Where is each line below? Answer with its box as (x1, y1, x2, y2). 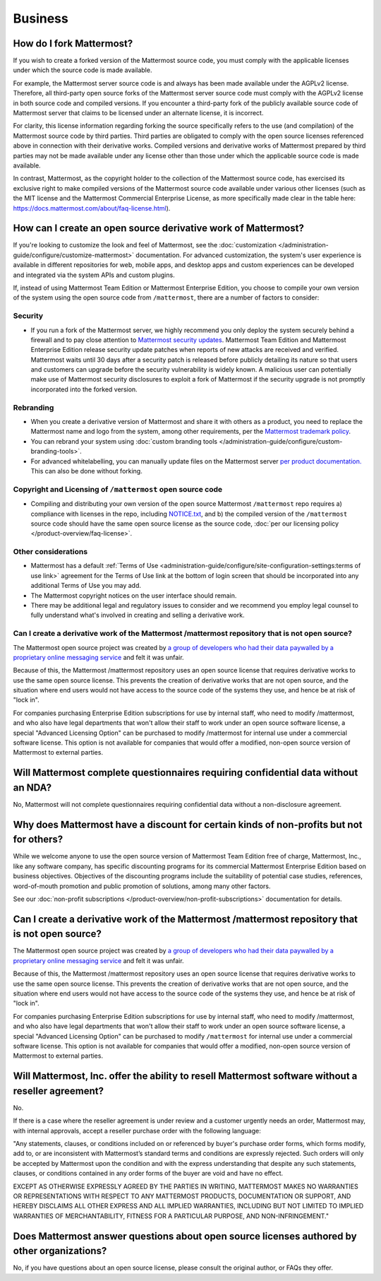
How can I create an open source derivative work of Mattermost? (13, 223, 305, 235)
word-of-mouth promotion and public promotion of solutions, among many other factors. (13, 882, 271, 890)
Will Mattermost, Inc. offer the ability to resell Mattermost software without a (13, 1070, 358, 1082)
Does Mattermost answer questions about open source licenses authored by (13, 1230, 357, 1242)
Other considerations (13, 547, 88, 557)
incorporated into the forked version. (30, 385, 138, 394)
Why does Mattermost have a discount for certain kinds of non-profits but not (13, 818, 363, 830)
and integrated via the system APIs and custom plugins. (13, 271, 176, 279)
